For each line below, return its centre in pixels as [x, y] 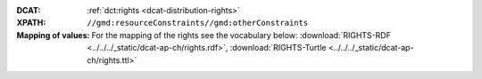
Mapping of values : [53, 35]
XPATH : [31, 23]
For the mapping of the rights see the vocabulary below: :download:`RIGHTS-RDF [241, 35]
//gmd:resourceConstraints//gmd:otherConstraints [198, 23]
